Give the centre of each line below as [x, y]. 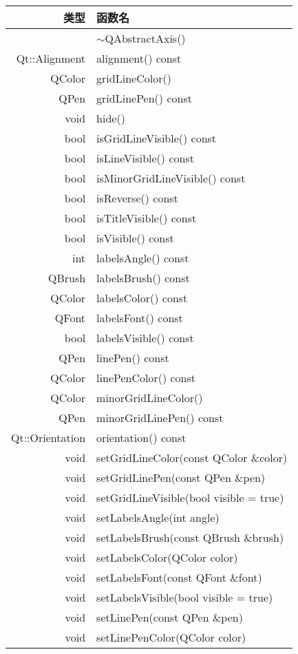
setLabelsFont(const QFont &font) [179, 577]
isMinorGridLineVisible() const [171, 178]
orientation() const [141, 437]
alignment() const [139, 58]
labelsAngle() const [143, 258]
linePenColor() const [146, 378]
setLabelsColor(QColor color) [167, 557]
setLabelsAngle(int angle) [158, 517]
